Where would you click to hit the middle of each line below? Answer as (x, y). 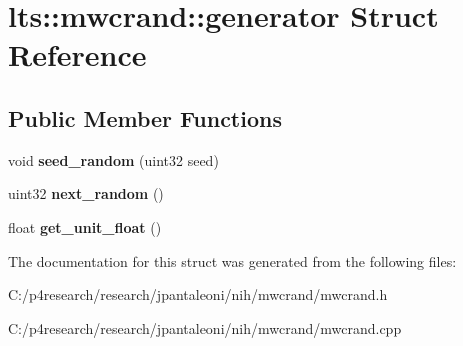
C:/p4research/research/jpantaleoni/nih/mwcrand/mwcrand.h (198, 294)
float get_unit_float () (85, 226)
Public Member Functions (145, 117)
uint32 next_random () (86, 193)
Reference (77, 54)
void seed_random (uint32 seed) (113, 159)
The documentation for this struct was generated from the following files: (232, 260)
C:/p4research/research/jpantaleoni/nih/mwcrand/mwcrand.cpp (205, 327)
